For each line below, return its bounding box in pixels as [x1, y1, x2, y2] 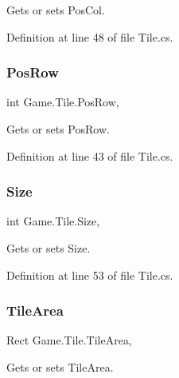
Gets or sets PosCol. [6, 2, 105, 18]
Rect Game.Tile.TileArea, [6, 332, 132, 348]
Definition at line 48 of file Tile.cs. [6, 28, 173, 45]
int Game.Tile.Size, [6, 213, 100, 229]
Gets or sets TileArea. [6, 359, 114, 375]
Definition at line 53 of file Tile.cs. [6, 266, 173, 283]
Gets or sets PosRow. [6, 121, 110, 137]
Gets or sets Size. [6, 240, 91, 256]
